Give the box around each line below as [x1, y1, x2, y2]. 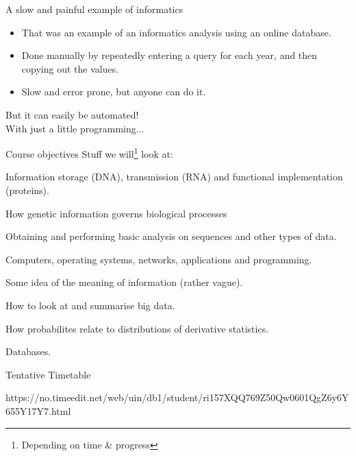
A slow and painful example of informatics [5, 2, 183, 16]
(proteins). [5, 183, 49, 197]
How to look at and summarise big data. [5, 298, 175, 312]
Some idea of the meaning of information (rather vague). [5, 275, 243, 289]
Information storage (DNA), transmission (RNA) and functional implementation [5, 169, 343, 184]
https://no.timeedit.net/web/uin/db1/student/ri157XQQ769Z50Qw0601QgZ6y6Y [5, 390, 349, 405]
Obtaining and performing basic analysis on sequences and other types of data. [5, 229, 337, 243]
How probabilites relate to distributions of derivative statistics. [5, 321, 269, 335]
